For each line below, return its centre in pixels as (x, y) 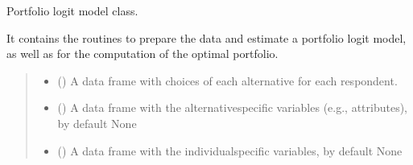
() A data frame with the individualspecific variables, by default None (230, 150)
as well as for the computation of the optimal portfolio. (142, 54)
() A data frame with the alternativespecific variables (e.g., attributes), (232, 107)
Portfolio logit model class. (72, 10)
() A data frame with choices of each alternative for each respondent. (227, 80)
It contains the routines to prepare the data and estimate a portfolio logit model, (206, 37)
